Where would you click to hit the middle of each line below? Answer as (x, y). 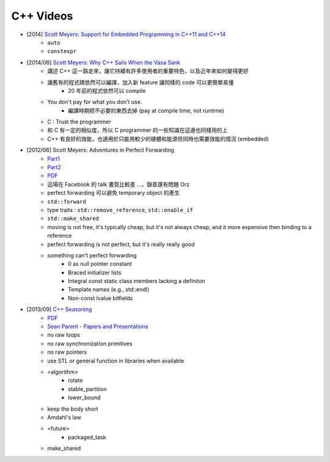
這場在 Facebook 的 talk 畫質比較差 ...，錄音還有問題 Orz (119, 184)
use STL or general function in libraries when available (116, 361)
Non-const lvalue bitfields (101, 298)
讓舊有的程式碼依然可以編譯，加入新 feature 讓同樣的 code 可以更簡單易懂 (141, 82)
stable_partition (87, 389)
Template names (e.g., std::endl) (109, 290)
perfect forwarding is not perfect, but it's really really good (121, 244)
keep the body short (73, 409)
